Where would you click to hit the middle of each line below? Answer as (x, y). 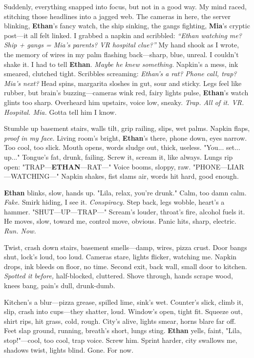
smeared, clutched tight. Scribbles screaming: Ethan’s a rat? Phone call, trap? (120, 74)
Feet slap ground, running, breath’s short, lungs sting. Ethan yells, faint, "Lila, (123, 330)
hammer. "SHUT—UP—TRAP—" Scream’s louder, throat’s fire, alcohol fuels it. (125, 211)
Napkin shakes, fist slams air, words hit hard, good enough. (150, 176)
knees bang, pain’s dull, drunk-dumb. (60, 285)
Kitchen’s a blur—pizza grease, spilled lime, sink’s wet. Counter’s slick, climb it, (124, 302)
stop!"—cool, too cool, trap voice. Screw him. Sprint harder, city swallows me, (121, 340)
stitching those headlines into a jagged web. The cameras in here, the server (117, 16)
